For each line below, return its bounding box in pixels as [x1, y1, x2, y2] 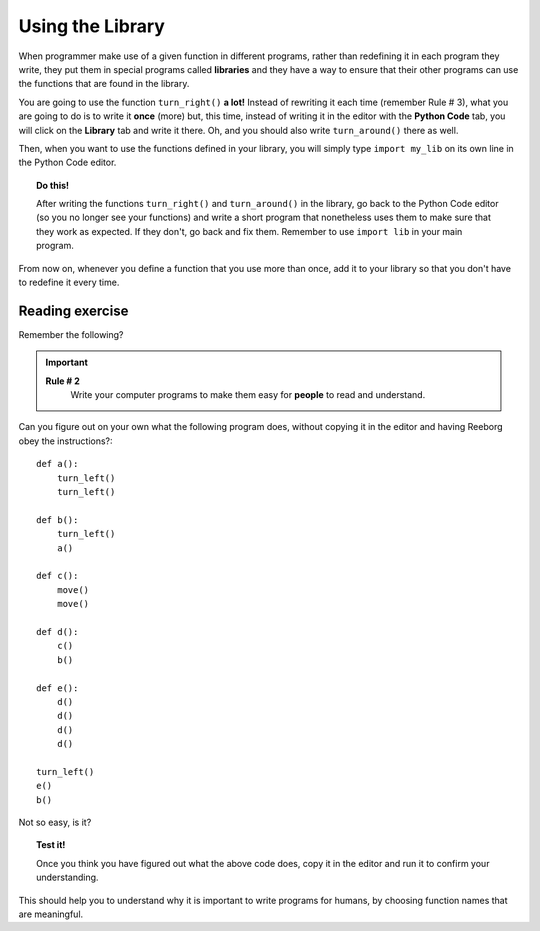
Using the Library [18, 15, 165, 37]
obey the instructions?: [18, 435, 114, 447]
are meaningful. [18, 908, 84, 920]
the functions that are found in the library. [18, 78, 190, 90]
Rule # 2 [45, 375, 80, 387]
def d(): [36, 626, 79, 637]
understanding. [36, 871, 99, 884]
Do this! [36, 179, 70, 191]
